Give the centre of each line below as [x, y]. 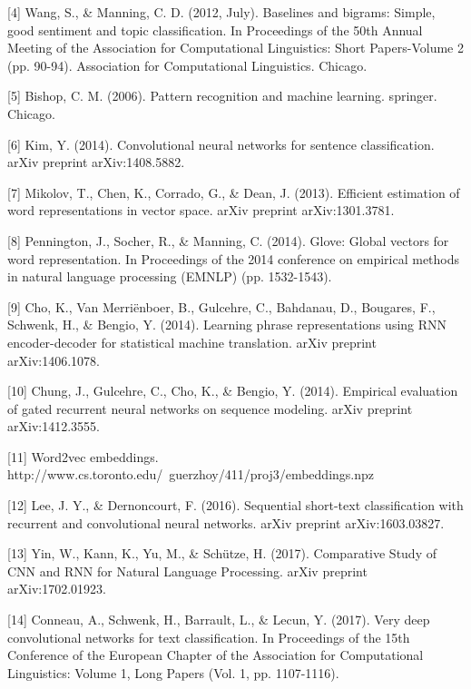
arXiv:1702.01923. [57, 589]
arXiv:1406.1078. [54, 360]
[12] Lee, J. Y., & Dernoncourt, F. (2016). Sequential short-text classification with [235, 505]
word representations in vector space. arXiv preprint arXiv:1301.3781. [201, 210]
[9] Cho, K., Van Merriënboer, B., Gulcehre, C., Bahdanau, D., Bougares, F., [221, 306]
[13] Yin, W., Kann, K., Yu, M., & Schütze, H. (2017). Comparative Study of [222, 553]
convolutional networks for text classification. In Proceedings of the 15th [209, 637]
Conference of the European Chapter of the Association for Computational [216, 655]
